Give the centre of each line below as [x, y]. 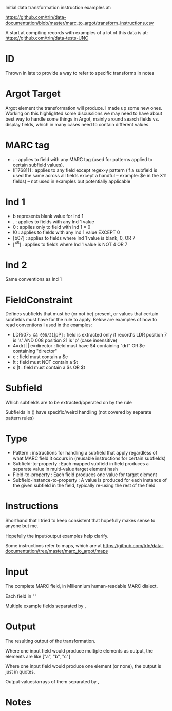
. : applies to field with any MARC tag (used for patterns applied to [83, 159]
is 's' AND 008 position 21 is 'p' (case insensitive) [65, 340]
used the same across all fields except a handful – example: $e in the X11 [90, 175]
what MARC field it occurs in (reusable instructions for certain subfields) [89, 458]
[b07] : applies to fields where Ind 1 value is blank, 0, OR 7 [74, 238]
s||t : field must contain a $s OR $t [49, 368]
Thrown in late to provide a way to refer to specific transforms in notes [80, 73]
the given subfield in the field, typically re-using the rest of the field [84, 486]
